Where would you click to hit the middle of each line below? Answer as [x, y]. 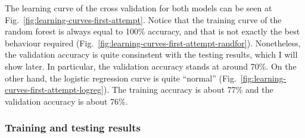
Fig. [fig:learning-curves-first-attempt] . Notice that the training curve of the [143, 19]
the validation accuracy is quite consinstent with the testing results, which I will [151, 54]
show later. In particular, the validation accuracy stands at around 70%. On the [151, 66]
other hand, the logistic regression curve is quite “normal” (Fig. [121, 78]
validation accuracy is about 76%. [66, 101]
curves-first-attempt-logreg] [54, 90]
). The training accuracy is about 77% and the [188, 90]
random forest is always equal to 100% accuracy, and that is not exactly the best [152, 31]
